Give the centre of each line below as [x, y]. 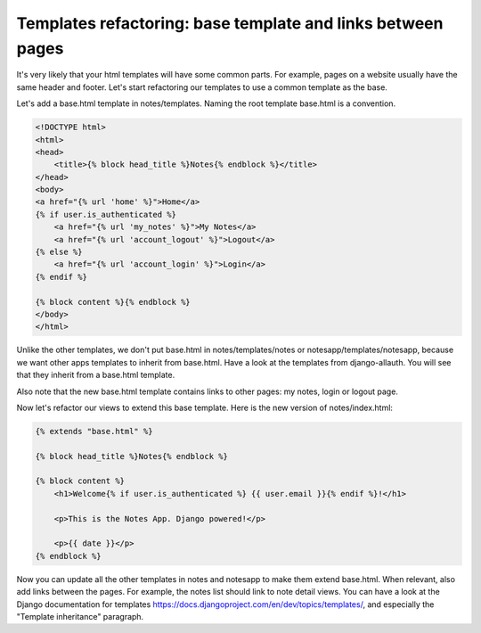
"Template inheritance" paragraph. [80, 616]
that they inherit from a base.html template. [96, 375]
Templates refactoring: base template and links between [230, 23]
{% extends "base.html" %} [94, 431]
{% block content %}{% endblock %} [113, 302]
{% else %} [59, 252]
